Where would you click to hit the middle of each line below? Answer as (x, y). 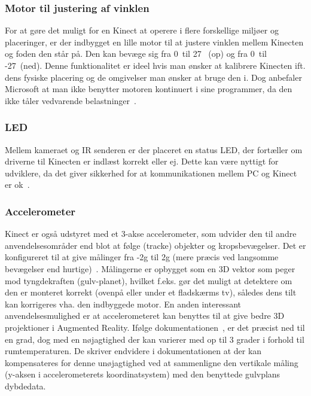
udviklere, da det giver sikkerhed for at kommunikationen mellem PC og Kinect (151, 173)
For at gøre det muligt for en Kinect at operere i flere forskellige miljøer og (142, 30)
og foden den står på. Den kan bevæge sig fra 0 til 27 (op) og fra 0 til (136, 54)
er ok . (17, 185)
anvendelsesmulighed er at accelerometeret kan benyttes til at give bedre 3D (145, 316)
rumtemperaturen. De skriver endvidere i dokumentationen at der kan (133, 351)
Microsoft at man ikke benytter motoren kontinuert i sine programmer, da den (149, 89)
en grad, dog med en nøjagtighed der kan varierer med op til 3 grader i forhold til (155, 339)
